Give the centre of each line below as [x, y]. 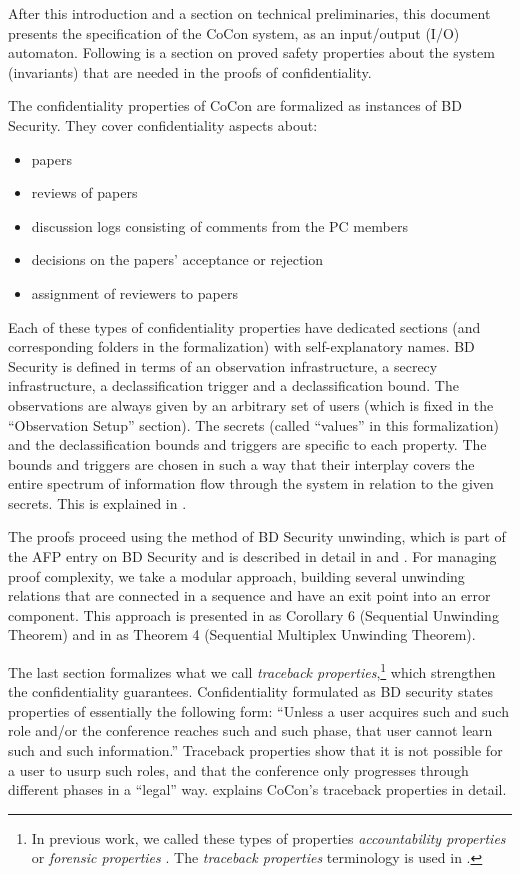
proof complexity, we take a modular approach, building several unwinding [236, 575]
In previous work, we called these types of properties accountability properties [268, 837]
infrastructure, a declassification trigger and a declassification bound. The [233, 385]
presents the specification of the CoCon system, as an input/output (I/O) [234, 32]
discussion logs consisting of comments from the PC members [219, 225]
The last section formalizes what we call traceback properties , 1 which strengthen [252, 670]
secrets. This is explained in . [97, 502]
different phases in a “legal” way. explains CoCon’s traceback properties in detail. [257, 789]
